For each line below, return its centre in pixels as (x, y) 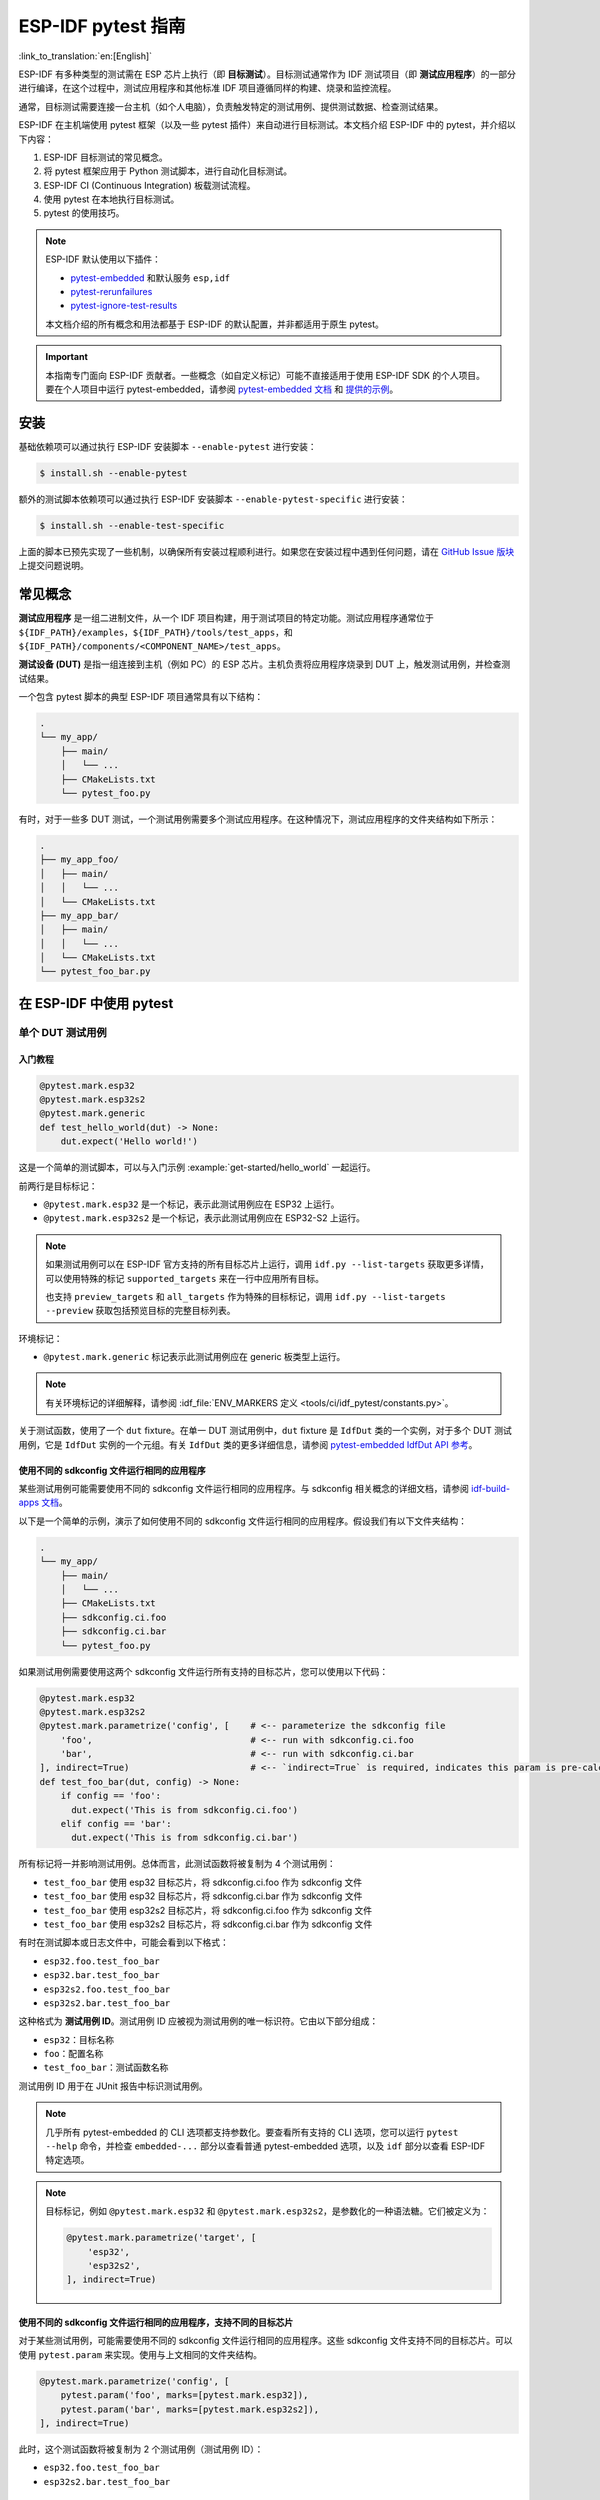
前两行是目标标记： (58, 1186)
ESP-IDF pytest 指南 (102, 26)
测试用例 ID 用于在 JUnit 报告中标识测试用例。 (113, 2086)
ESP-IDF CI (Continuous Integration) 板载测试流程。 (149, 185)
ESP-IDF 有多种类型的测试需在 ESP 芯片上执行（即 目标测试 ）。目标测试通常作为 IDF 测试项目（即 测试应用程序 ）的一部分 (267, 74)
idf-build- (490, 1489)
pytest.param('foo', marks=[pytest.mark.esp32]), (184, 2395)
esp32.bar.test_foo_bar (101, 1975)
